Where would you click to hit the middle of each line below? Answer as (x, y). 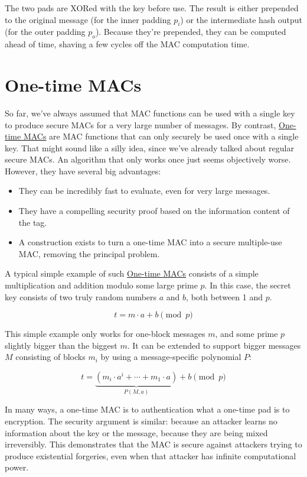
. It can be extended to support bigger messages (214, 345)
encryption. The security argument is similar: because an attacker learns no (141, 421)
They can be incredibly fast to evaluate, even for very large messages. (144, 191)
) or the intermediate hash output (241, 19)
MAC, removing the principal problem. (89, 253)
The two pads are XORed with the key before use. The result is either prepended (152, 8)
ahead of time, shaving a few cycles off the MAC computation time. (127, 44)
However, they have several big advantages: (83, 171)
